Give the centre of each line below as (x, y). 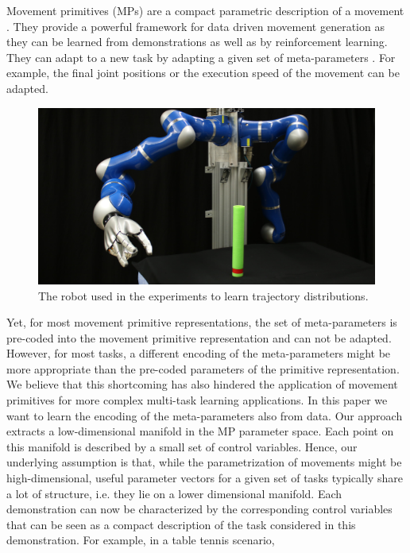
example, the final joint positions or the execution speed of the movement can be (203, 73)
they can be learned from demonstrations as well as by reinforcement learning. (197, 42)
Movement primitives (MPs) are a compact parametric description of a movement (205, 10)
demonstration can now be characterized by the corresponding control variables (199, 509)
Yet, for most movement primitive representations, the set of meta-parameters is (202, 322)
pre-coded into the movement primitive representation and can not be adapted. (199, 337)
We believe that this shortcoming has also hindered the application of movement (202, 384)
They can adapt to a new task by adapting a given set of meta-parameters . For (201, 57)
